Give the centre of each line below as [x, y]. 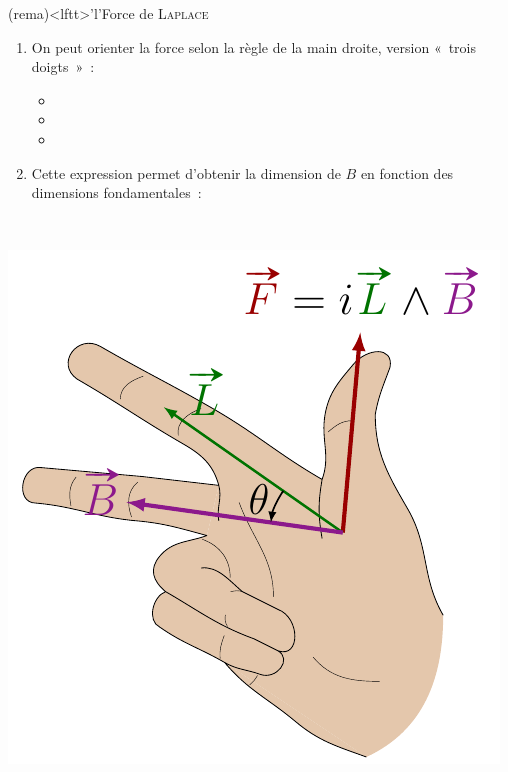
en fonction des [407, 172]
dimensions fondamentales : [116, 192]
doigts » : [63, 66]
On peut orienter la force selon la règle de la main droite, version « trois [254, 46]
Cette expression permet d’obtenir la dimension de [186, 172]
